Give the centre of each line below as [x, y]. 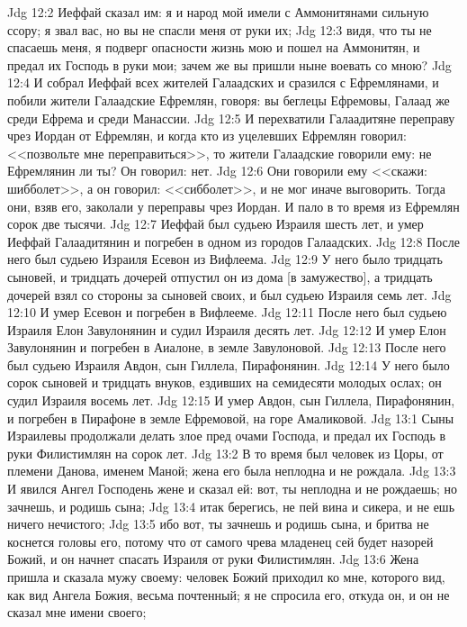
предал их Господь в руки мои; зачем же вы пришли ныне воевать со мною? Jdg [229, 64]
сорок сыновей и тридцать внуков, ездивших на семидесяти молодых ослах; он [225, 382]
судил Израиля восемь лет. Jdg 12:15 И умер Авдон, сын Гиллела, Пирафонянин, [231, 400]
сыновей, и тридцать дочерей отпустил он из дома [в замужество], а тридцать [220, 276]
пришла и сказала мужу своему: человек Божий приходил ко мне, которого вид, [226, 577]
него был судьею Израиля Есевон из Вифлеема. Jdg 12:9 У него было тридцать [225, 259]
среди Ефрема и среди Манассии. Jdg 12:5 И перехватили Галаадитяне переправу [231, 118]
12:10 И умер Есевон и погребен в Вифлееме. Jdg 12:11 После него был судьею [227, 312]
